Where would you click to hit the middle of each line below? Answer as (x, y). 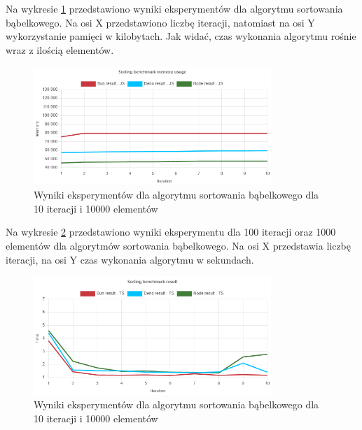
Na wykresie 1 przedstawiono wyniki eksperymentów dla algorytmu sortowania (174, 8)
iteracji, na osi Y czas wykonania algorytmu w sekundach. (130, 259)
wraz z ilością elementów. (60, 49)
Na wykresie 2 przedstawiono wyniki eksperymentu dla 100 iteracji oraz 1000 (171, 232)
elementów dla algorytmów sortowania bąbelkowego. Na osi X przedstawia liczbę (179, 246)
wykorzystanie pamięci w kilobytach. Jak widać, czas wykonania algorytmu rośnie (181, 36)
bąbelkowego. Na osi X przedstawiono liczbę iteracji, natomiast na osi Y (160, 22)
